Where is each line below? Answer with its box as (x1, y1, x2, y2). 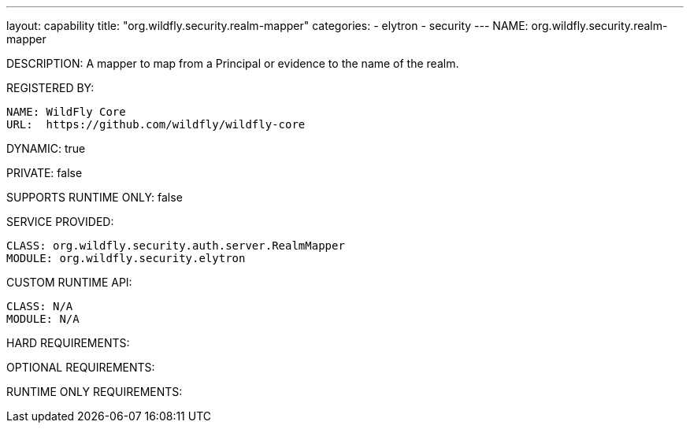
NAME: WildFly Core (6, 105, 126, 118)
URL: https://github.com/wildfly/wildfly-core (6, 118, 306, 131)
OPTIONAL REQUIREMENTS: (6, 361, 155, 374)
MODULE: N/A (6, 313, 80, 325)
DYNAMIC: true (6, 142, 86, 155)
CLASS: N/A (6, 300, 73, 313)
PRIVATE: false (6, 166, 83, 179)
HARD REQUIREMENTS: (6, 336, 130, 349)
